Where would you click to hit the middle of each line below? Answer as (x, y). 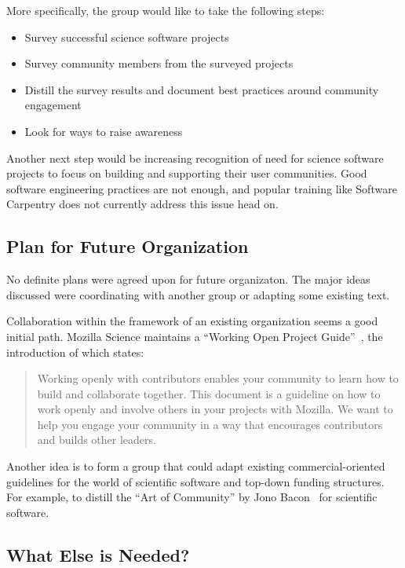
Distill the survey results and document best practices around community (202, 89)
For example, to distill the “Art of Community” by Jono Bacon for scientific (192, 497)
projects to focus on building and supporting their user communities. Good (187, 173)
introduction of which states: (75, 352)
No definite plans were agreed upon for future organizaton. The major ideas (188, 279)
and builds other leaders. (97, 440)
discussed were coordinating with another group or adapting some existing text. (198, 294)
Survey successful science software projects (127, 37)
